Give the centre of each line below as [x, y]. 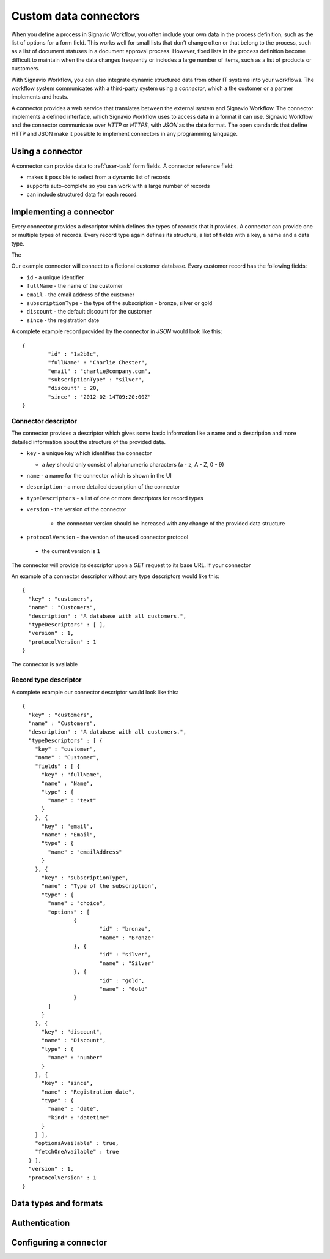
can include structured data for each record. [82, 194]
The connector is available [45, 664]
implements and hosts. [40, 97]
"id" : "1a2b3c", [74, 354]
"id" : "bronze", [125, 929]
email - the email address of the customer [81, 295]
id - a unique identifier [56, 277]
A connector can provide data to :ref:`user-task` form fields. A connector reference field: [123, 166]
